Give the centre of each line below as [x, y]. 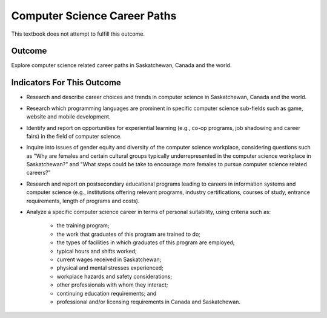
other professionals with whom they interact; [112, 285]
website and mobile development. [68, 117]
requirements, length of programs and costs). [83, 201]
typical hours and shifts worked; [97, 251]
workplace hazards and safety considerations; [114, 276]
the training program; [83, 226]
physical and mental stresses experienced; [110, 268]
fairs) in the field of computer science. [74, 136]
